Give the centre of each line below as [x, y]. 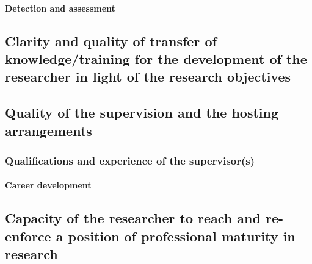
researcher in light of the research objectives [148, 77]
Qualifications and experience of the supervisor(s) [130, 160]
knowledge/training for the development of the [156, 58]
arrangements [49, 130]
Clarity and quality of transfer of [111, 41]
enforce [28, 236]
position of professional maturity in [182, 236]
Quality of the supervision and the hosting [142, 112]
